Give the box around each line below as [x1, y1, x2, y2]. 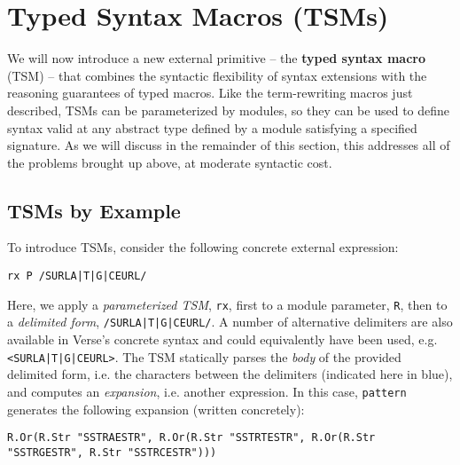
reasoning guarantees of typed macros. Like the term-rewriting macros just [7, 83, 413, 102]
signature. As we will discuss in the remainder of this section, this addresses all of [7, 136, 450, 154]
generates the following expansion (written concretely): [7, 399, 305, 418]
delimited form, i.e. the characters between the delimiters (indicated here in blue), [7, 365, 453, 383]
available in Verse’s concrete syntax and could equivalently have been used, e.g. [7, 330, 438, 349]
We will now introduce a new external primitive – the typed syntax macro [7, 49, 425, 67]
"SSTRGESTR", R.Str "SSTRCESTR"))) [7, 445, 217, 459]
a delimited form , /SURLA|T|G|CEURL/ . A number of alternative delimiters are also [7, 312, 453, 331]
